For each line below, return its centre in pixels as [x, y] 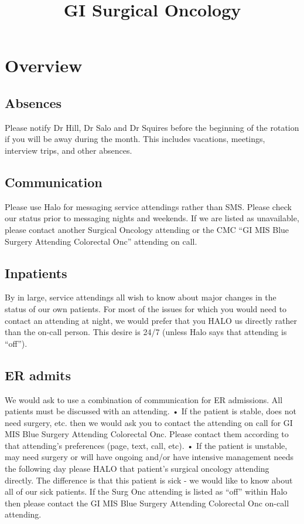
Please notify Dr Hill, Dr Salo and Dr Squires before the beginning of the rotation [152, 127]
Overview [44, 65]
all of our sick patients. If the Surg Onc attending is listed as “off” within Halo [146, 491]
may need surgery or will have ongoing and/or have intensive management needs [149, 457]
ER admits [38, 375]
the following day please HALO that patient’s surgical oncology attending [137, 469]
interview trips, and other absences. [69, 150]
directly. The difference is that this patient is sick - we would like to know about [149, 480]
